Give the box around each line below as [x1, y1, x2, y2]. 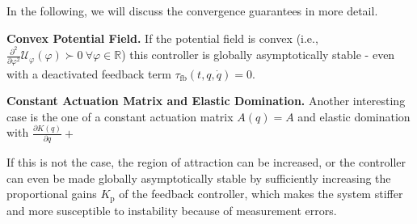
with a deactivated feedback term [6, 65, 171, 82]
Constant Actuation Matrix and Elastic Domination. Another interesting [6, 92, 406, 109]
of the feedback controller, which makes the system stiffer [119, 185, 403, 202]
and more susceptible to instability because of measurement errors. [6, 201, 337, 218]
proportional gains [6, 185, 97, 202]
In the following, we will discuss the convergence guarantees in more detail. [6, 2, 378, 19]
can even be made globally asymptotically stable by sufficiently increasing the [6, 169, 391, 186]
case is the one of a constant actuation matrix [6, 108, 234, 125]
